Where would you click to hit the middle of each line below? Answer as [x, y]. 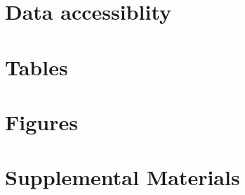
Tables [37, 67]
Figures [41, 121]
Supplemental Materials [122, 177]
